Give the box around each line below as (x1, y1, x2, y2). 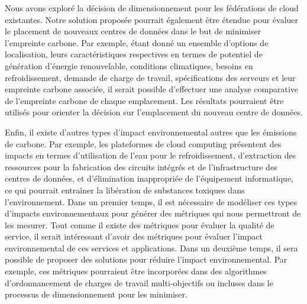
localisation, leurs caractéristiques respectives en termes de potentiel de (5, 48, 263, 60)
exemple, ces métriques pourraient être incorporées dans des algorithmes (5, 265, 267, 277)
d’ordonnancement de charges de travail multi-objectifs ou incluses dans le (5, 276, 273, 289)
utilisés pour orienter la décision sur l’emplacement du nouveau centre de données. (5, 106, 303, 118)
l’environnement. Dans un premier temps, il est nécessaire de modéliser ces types (5, 195, 298, 208)
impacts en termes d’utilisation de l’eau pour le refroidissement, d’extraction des (5, 149, 296, 161)
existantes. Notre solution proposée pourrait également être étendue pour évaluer (5, 13, 299, 25)
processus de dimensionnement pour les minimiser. (5, 288, 188, 300)
